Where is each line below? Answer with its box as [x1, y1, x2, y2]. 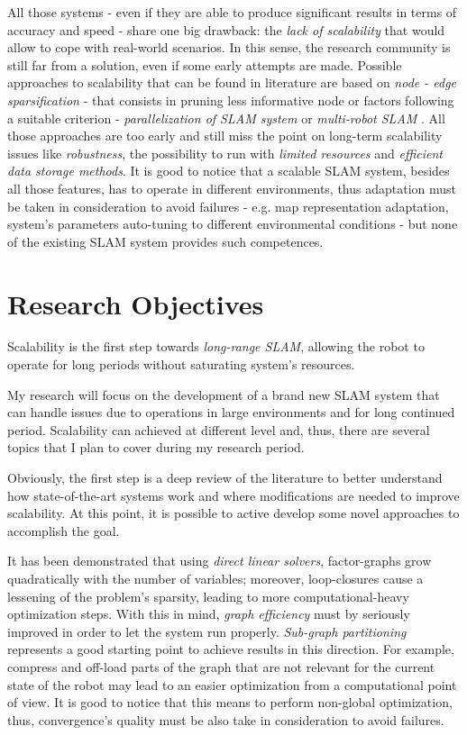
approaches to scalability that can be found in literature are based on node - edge [7, 73, 457, 92]
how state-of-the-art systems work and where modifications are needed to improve [7, 485, 460, 504]
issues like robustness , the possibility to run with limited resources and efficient [7, 143, 443, 162]
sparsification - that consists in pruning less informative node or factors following [7, 90, 454, 109]
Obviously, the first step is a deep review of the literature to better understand [7, 468, 443, 486]
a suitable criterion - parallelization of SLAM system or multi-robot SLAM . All [7, 108, 445, 127]
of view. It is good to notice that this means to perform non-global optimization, [7, 693, 453, 712]
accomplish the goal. [7, 521, 120, 540]
